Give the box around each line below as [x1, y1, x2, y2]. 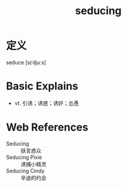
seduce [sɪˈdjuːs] [6, 59, 46, 66]
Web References [6, 121, 89, 134]
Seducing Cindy [6, 167, 45, 174]
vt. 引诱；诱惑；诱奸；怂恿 [14, 99, 79, 106]
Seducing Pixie [6, 153, 42, 161]
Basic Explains [6, 79, 78, 93]
